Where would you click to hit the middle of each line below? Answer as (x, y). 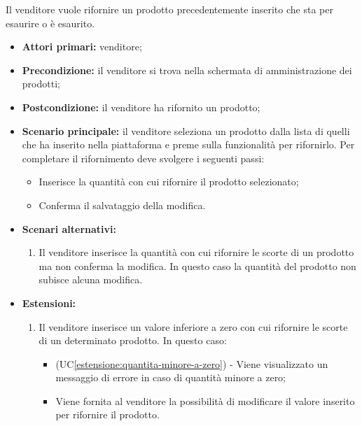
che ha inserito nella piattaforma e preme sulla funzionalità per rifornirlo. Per (188, 144)
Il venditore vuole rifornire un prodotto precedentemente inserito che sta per (169, 9)
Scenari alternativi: (69, 228)
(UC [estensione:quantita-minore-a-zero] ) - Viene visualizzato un (192, 363)
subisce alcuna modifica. (91, 279)
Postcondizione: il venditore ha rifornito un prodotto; (141, 107)
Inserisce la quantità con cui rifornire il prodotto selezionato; (169, 182)
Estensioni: (49, 303)
